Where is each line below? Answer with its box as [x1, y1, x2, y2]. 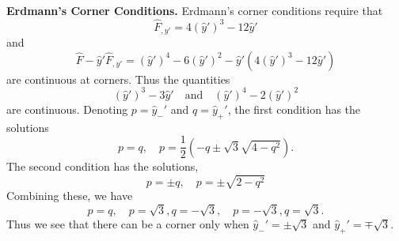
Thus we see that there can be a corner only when [6, 215, 249, 232]
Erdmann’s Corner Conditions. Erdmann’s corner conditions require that [6, 2, 383, 18]
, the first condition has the [227, 100, 361, 117]
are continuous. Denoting [6, 100, 128, 117]
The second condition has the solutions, [6, 157, 199, 174]
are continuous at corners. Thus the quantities [6, 70, 230, 87]
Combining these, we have [6, 186, 133, 203]
